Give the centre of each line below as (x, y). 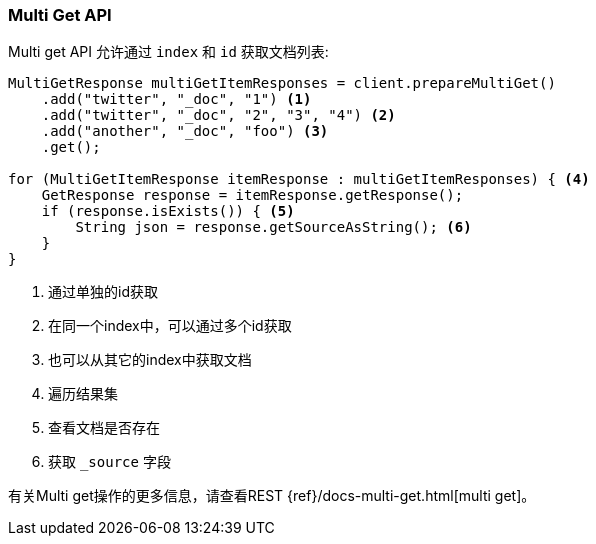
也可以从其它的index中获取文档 (150, 360)
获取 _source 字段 (109, 462)
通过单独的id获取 (103, 292)
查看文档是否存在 (104, 428)
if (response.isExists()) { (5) (168, 211)
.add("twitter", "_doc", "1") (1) (176, 99)
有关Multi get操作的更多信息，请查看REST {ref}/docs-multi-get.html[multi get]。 (272, 496)
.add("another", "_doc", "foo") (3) (185, 131)
